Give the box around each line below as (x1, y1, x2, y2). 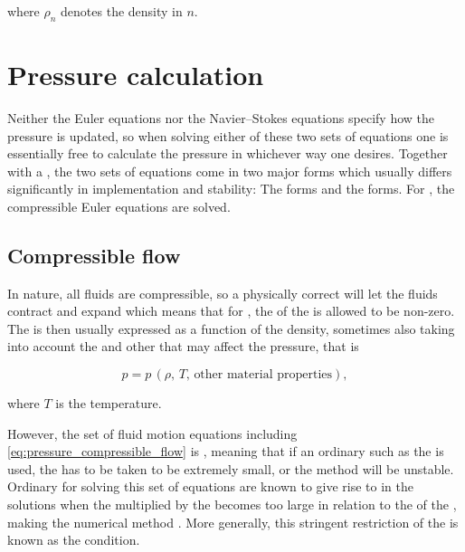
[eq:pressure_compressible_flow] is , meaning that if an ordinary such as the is (7, 442, 444, 461)
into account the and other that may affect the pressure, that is (7, 337, 359, 356)
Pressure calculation (7, 55, 264, 92)
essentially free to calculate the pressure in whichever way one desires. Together (7, 144, 448, 163)
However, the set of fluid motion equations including (7, 424, 298, 443)
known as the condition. (7, 530, 140, 549)
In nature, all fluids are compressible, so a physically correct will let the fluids (7, 283, 438, 302)
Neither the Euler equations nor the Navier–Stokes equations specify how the (7, 108, 434, 127)
